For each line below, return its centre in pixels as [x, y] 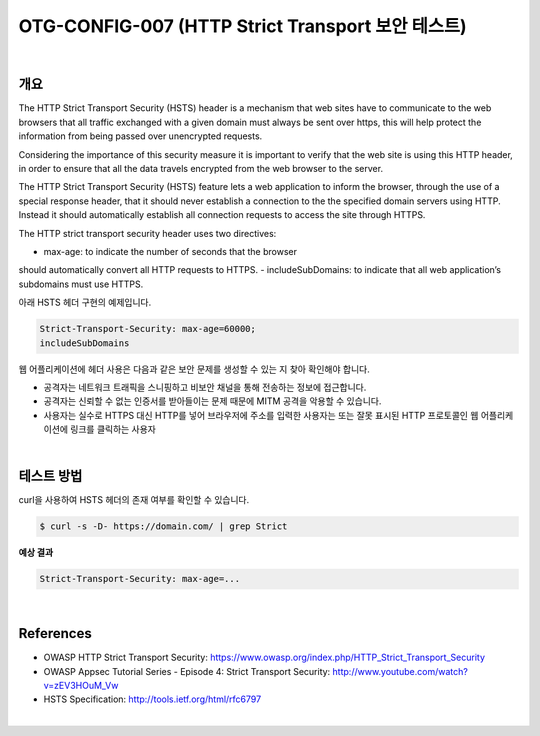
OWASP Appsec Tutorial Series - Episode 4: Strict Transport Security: [187, 671]
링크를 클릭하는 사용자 [113, 429]
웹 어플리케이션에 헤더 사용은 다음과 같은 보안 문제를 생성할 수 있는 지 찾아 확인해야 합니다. [194, 369]
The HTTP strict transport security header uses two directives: [147, 233]
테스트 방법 [50, 476]
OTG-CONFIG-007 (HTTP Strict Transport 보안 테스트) [242, 26]
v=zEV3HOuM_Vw [81, 685]
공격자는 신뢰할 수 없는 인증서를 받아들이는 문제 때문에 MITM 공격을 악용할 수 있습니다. [212, 401]
